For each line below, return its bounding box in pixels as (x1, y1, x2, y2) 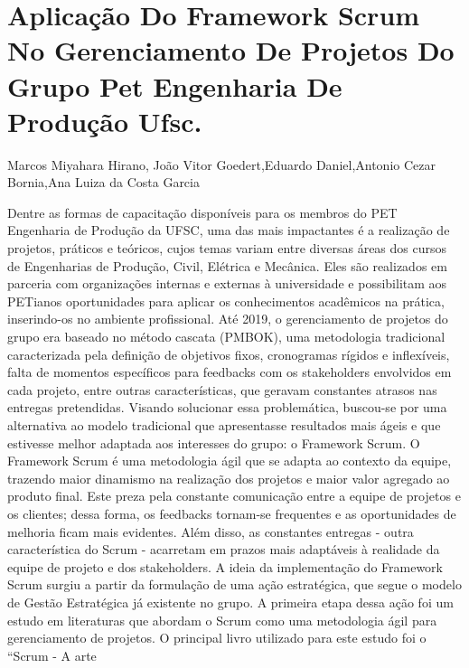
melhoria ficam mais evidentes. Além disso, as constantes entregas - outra (7, 522, 414, 541)
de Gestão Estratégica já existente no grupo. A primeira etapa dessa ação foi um (7, 592, 454, 611)
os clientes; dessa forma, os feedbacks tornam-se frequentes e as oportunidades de (7, 503, 456, 522)
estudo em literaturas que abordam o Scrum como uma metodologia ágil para (7, 610, 437, 629)
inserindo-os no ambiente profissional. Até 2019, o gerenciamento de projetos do (7, 309, 448, 328)
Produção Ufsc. (7, 102, 202, 139)
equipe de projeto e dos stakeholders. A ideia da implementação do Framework (7, 557, 444, 576)
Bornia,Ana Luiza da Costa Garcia (7, 173, 200, 192)
